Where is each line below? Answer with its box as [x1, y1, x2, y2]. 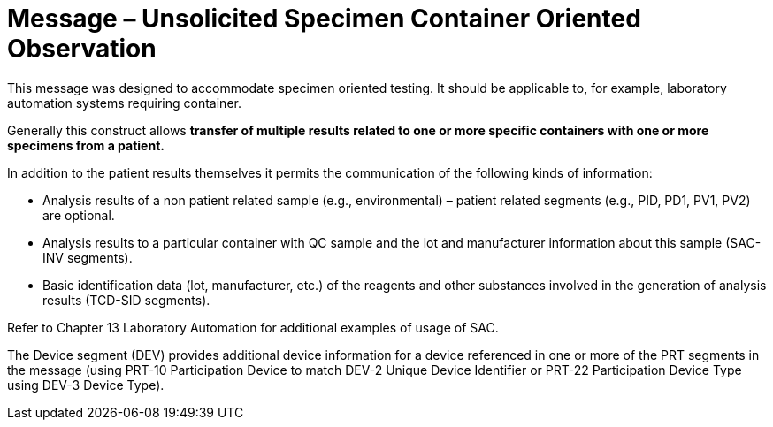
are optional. [42, 207, 115, 223]
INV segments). [42, 249, 133, 265]
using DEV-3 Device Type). [7, 377, 165, 393]
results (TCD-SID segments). [42, 292, 210, 308]
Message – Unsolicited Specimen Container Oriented [7, 4, 641, 34]
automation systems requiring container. [7, 95, 241, 111]
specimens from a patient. [7, 137, 165, 153]
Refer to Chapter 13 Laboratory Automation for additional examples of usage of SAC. [7, 319, 499, 335]
